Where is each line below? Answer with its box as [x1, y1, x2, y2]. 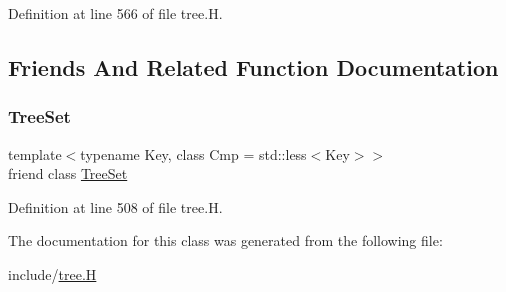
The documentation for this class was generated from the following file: [8, 230, 443, 251]
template [8, 143, 62, 164]
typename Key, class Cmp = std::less [80, 143, 307, 164]
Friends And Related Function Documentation [8, 51, 499, 82]
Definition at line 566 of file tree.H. [8, 3, 223, 23]
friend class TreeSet [8, 163, 128, 184]
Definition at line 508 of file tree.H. [8, 196, 223, 217]
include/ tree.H [8, 263, 97, 284]
